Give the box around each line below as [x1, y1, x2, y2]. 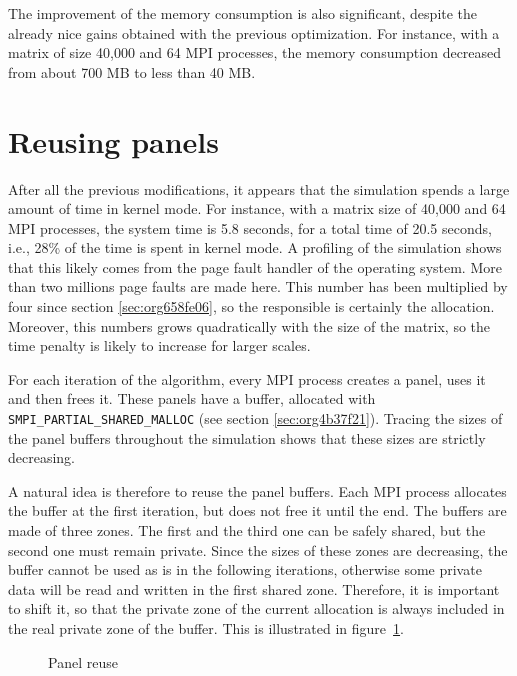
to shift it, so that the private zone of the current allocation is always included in [8, 598, 505, 619]
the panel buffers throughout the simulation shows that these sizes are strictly [8, 427, 486, 448]
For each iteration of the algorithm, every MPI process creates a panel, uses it [8, 368, 486, 389]
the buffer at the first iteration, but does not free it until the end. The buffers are [8, 500, 507, 521]
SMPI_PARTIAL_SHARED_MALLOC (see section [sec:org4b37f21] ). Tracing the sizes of [8, 408, 503, 429]
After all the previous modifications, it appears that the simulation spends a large [8, 178, 510, 199]
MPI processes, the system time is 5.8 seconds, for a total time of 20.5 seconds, [8, 217, 492, 238]
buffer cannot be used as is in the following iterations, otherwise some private [8, 559, 482, 580]
